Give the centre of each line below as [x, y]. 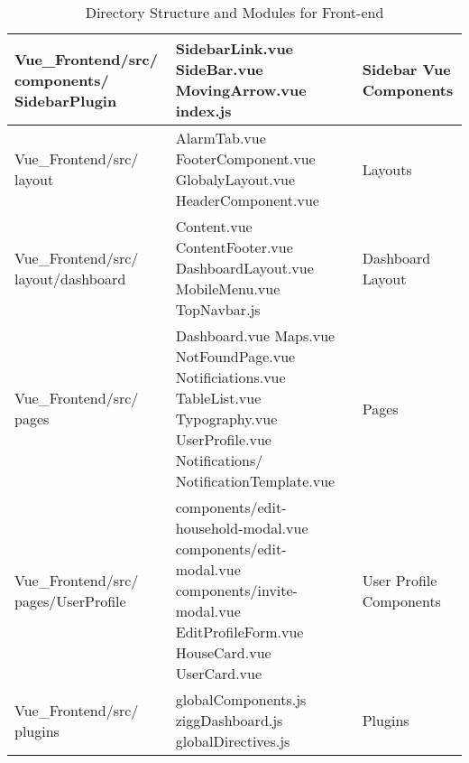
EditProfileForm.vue [239, 632]
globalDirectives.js [233, 741]
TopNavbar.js [218, 309]
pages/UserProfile [70, 600]
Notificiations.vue [230, 377]
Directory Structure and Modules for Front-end [234, 12]
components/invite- [236, 590]
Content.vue [214, 226]
